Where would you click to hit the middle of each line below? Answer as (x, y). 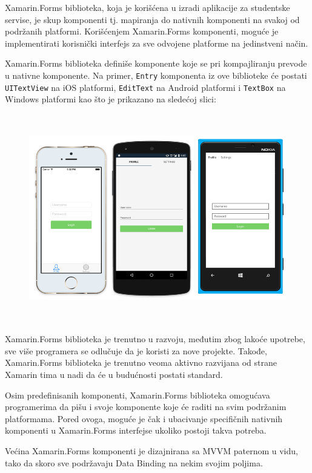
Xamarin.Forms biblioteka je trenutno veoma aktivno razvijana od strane (141, 362)
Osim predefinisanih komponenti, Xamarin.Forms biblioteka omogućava (138, 395)
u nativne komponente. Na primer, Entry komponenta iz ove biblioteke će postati (156, 75)
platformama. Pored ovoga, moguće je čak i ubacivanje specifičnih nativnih (144, 418)
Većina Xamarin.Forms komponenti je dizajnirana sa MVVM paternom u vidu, (151, 450)
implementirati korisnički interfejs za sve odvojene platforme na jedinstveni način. (157, 43)
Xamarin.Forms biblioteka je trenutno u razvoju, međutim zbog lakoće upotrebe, (155, 339)
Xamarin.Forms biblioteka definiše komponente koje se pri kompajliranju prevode (156, 63)
